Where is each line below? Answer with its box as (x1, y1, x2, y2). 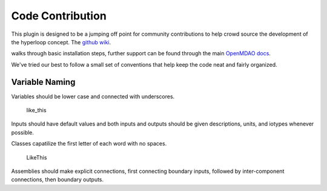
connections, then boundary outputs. (11, 176, 104, 183)
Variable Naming (11, 76, 76, 87)
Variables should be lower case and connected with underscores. (11, 93, 175, 100)
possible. (11, 129, 35, 136)
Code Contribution (11, 9, 107, 22)
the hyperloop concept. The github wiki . (11, 38, 111, 45)
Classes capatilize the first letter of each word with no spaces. (11, 140, 167, 147)
